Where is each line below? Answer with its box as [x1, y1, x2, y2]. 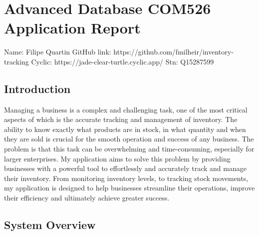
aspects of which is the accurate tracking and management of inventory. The [4, 114, 238, 124]
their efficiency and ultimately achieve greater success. [4, 192, 170, 203]
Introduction [4, 80, 71, 96]
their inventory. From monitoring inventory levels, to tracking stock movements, [4, 172, 249, 183]
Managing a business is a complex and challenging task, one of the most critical [4, 104, 248, 114]
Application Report [4, 17, 141, 38]
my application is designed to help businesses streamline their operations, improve [4, 182, 255, 193]
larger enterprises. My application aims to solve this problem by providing [4, 153, 231, 163]
